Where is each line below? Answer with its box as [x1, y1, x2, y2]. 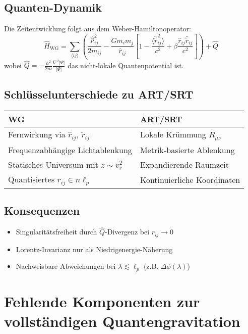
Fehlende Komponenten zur [4, 291, 200, 311]
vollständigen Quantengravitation [4, 311, 240, 331]
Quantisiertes [8, 173, 55, 185]
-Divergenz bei [105, 226, 150, 237]
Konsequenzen [4, 203, 80, 218]
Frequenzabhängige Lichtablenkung [8, 144, 132, 156]
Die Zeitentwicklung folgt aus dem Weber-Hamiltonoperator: [4, 23, 192, 34]
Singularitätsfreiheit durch [16, 226, 97, 237]
